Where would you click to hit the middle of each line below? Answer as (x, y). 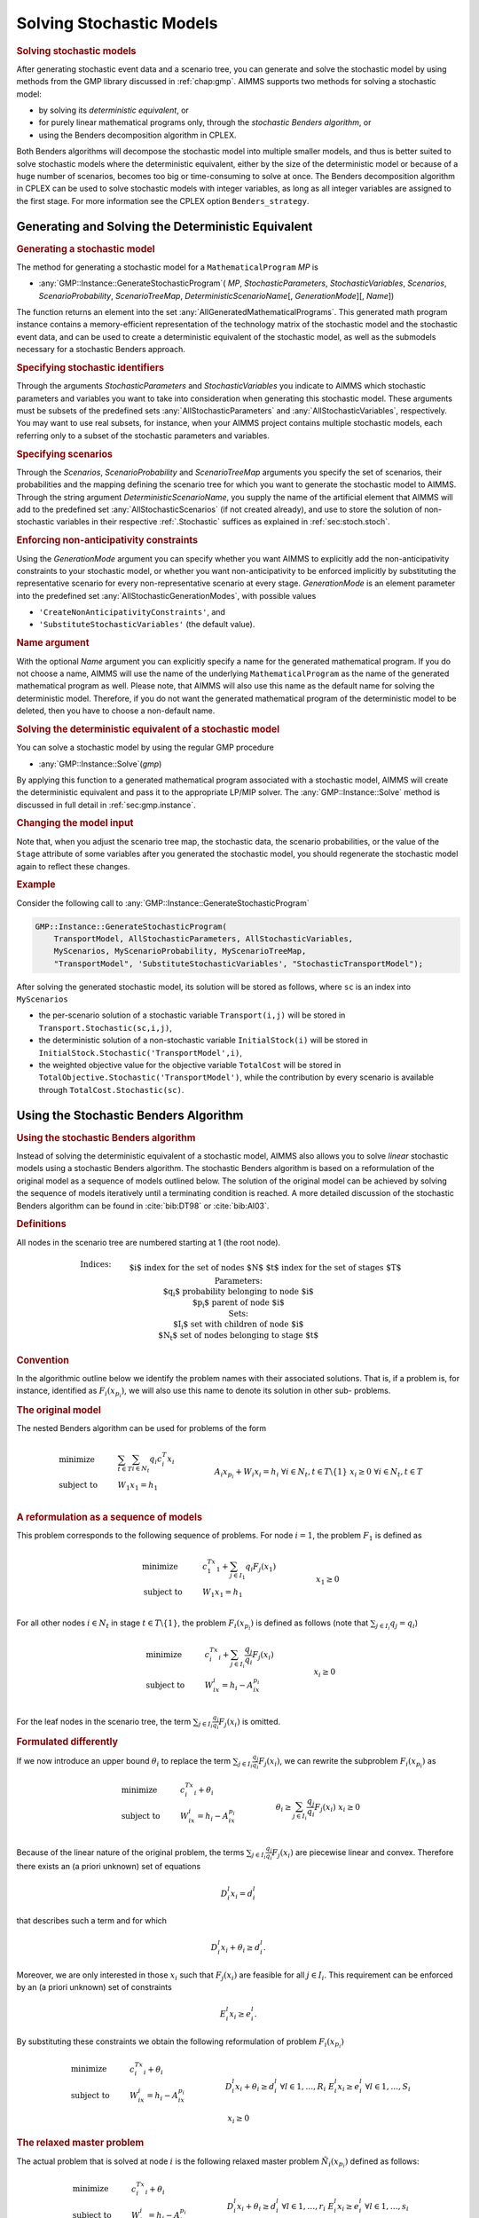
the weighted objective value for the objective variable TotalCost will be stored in (190, 1066)
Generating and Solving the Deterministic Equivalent (165, 226)
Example (36, 885)
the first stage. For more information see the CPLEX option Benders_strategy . (163, 201)
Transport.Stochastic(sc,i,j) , (106, 1027)
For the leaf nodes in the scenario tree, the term (104, 1721)
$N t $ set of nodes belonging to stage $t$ (239, 1337)
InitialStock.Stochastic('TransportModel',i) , (141, 1052)
